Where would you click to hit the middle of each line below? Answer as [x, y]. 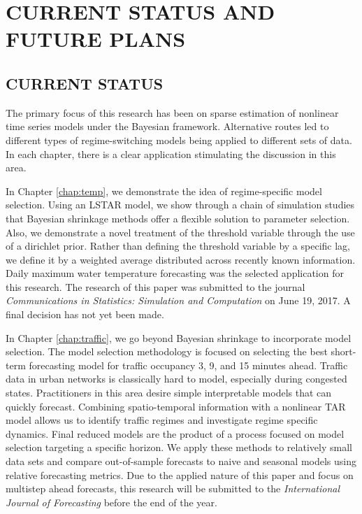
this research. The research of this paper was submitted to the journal [155, 286]
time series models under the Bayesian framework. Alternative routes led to [167, 126]
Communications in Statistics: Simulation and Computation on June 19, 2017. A [178, 300]
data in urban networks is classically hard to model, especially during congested [176, 379]
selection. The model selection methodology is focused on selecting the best [167, 351]
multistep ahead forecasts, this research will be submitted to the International [173, 488]
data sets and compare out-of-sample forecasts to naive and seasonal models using [181, 461]
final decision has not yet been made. [85, 314]
